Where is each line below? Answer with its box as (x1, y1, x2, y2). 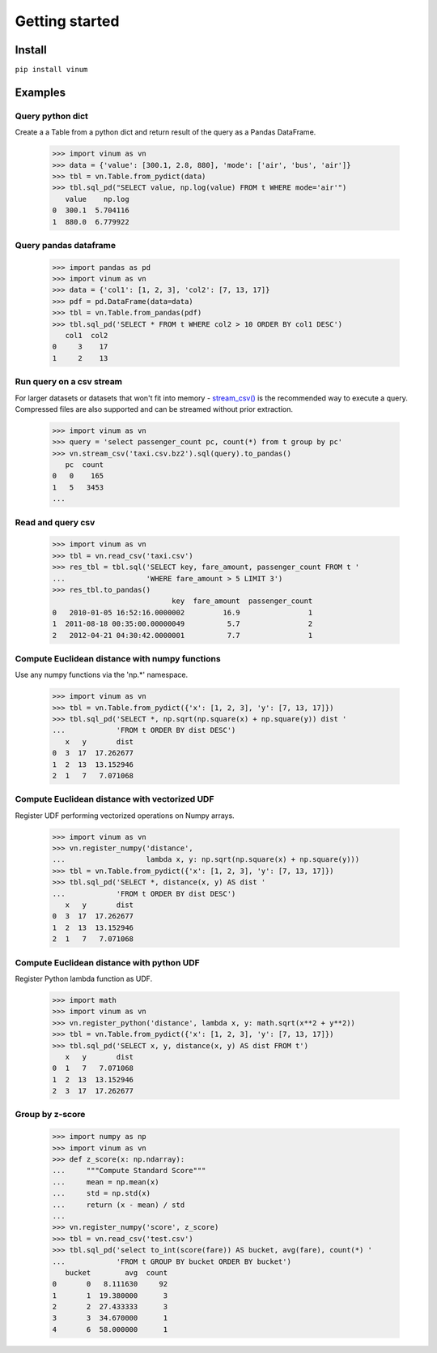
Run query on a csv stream (15, 376, 123, 387)
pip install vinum (15, 65, 88, 75)
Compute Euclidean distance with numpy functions (15, 653, 222, 664)
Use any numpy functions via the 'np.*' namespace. (15, 670, 189, 680)
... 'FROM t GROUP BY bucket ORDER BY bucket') (52, 1257, 291, 1266)
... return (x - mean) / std (52, 1200, 185, 1210)
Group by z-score (15, 1109, 86, 1120)
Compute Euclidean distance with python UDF (15, 957, 200, 968)
